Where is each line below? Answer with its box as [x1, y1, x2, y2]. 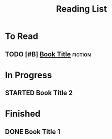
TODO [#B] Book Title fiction [5, 50, 91, 58]
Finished [5, 108, 41, 120]
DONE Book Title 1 [5, 127, 61, 136]
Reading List [56, 3, 107, 15]
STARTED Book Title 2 [5, 89, 73, 97]
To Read [5, 31, 39, 42]
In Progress [5, 69, 52, 81]
